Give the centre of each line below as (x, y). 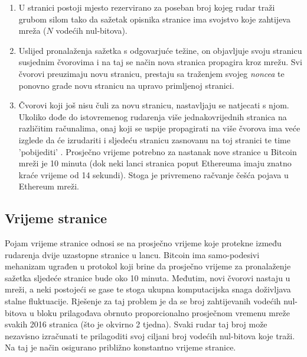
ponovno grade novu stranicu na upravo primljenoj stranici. (126, 85)
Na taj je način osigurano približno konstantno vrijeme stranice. (120, 347)
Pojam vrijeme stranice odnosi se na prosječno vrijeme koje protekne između (143, 243)
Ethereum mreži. (49, 186)
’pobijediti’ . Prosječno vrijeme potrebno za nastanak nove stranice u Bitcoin (158, 151)
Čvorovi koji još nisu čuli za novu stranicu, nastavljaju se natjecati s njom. (154, 105)
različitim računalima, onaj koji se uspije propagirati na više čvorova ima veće (159, 128)
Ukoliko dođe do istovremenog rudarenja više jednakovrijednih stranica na (153, 116)
